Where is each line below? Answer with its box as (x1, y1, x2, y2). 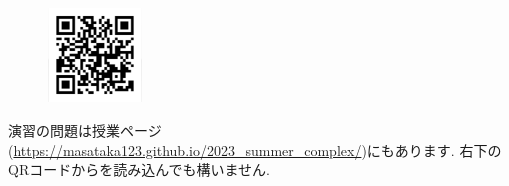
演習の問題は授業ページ (8, 120, 162, 141)
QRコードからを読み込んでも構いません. (8, 159, 270, 180)
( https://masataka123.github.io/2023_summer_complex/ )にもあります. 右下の (8, 139, 502, 160)
